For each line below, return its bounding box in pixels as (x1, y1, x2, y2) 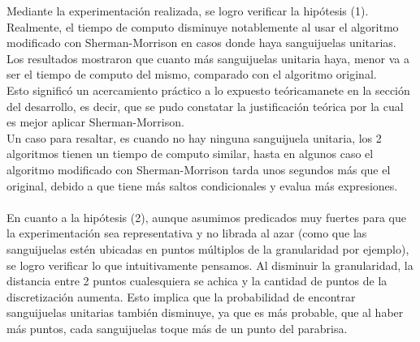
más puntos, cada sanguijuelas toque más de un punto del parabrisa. (6, 319, 348, 336)
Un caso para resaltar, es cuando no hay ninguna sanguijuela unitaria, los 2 (6, 129, 382, 146)
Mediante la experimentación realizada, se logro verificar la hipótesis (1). (6, 2, 369, 19)
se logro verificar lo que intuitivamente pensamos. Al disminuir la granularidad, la (6, 256, 414, 273)
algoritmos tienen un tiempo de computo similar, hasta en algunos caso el (6, 145, 374, 162)
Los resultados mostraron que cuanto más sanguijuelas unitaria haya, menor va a (6, 49, 409, 66)
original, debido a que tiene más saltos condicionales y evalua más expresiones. (6, 177, 398, 194)
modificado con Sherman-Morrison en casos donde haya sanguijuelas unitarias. (6, 34, 396, 51)
